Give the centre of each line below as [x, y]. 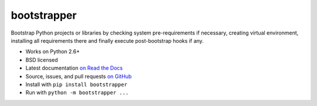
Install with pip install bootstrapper [76, 84]
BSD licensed [42, 60]
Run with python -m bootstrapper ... [77, 93]
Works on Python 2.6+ [53, 52]
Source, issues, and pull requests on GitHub [79, 76]
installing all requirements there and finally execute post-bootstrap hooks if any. [107, 40]
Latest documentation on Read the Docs [74, 68]
